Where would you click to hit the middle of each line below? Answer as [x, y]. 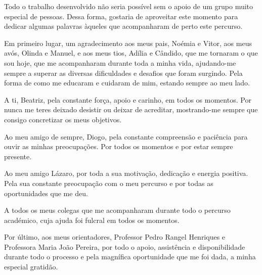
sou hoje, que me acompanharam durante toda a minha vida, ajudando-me [120, 62]
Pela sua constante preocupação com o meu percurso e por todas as [109, 183]
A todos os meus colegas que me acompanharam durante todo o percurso [117, 210]
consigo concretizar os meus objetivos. [63, 119]
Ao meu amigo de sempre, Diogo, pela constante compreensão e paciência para [126, 136]
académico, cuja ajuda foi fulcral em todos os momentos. [92, 220]
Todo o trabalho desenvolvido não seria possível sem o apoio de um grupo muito [129, 6]
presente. [18, 156]
